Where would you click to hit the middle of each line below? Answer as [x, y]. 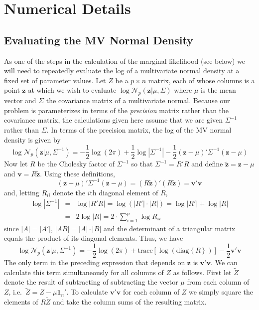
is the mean [218, 90]
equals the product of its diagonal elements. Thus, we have [94, 238]
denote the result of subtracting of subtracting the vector [91, 282]
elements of [21, 302]
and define [207, 164]
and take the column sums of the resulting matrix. [130, 302]
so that [142, 164]
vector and [20, 100]
